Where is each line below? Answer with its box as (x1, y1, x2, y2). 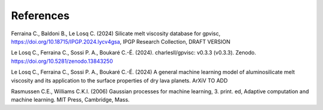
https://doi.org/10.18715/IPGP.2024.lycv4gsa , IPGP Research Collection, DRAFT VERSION (11, 38, 230, 45)
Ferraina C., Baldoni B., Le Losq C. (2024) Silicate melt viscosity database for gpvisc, (11, 30, 221, 37)
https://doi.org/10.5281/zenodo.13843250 (11, 57, 113, 65)
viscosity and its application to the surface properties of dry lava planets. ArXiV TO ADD (11, 77, 228, 84)
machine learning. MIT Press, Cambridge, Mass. (11, 96, 130, 103)
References (11, 9, 70, 22)
